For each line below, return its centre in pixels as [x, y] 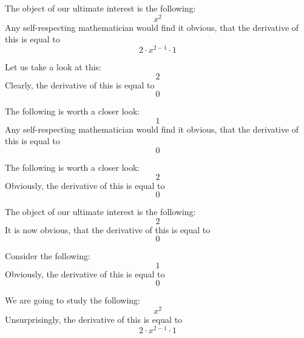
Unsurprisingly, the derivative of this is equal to [94, 320]
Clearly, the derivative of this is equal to [80, 85]
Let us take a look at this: [53, 66]
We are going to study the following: [73, 300]
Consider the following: [48, 256]
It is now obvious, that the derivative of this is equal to [108, 229]
